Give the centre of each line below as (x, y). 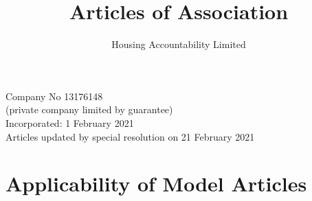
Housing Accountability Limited (179, 44)
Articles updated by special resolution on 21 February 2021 (130, 136)
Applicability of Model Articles (156, 184)
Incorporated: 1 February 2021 (70, 122)
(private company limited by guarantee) (89, 109)
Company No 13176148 (54, 96)
